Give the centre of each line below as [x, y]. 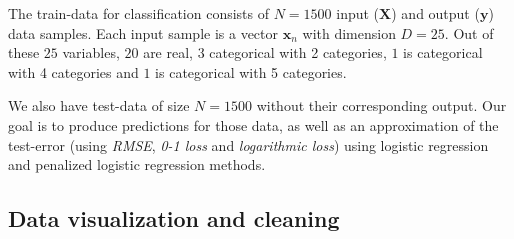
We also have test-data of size [99, 105]
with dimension [349, 32]
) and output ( [435, 13]
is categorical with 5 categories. [251, 71]
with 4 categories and [73, 71]
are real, [168, 52]
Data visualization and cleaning [174, 218]
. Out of [469, 32]
